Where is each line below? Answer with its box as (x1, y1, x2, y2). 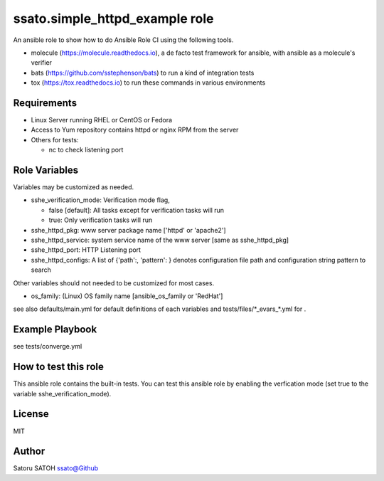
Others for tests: (31, 135, 79, 144)
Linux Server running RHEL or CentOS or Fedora (31, 116, 173, 125)
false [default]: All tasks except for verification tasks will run (48, 206, 224, 214)
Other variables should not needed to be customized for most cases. (13, 278, 215, 287)
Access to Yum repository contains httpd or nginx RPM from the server (31, 125, 239, 134)
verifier (31, 58, 53, 67)
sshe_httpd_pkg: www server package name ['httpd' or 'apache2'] (31, 226, 227, 234)
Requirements (13, 97, 78, 109)
